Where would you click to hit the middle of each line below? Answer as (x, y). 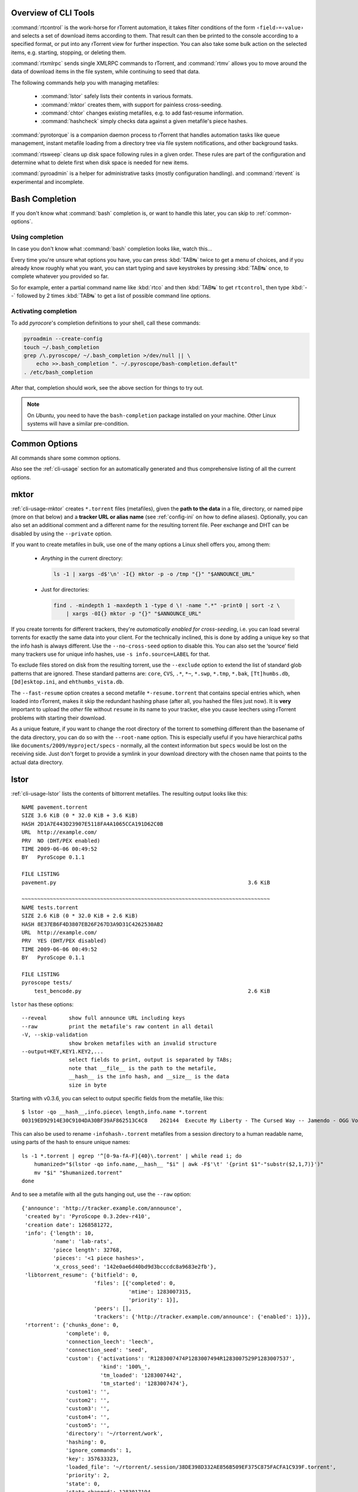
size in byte (88, 1085)
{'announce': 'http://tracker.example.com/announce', (102, 1208)
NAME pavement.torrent (55, 807)
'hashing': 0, (86, 1442)
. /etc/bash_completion (58, 372)
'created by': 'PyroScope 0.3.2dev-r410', (88, 1217)
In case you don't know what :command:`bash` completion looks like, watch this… (112, 249)
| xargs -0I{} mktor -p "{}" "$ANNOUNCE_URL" (134, 614)
